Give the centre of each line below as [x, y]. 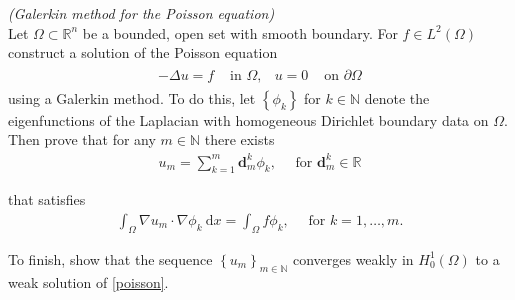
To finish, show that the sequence [110, 258]
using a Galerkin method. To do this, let [132, 97]
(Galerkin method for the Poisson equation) [141, 13]
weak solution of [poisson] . [88, 281]
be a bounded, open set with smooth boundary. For [240, 32]
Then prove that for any [82, 139]
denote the [397, 97]
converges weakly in [353, 258]
